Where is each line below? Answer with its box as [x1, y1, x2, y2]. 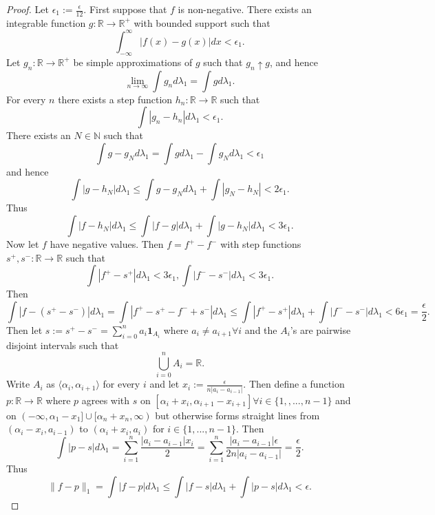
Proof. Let [6, 2, 49, 16]
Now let [6, 237, 39, 251]
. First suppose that [83, 2, 167, 16]
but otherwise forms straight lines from [155, 408, 320, 422]
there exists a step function [58, 92, 173, 106]
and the [244, 322, 277, 337]
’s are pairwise [290, 322, 351, 337]
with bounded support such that [134, 15, 270, 30]
